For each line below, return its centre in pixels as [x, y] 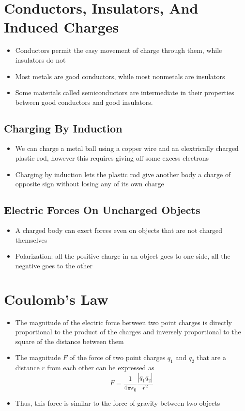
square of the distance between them [69, 341]
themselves [31, 239]
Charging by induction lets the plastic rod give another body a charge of [123, 174]
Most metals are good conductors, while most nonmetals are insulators [120, 76]
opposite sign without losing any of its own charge [90, 184]
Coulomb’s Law [56, 299]
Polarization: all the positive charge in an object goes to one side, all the [123, 256]
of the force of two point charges [117, 357]
